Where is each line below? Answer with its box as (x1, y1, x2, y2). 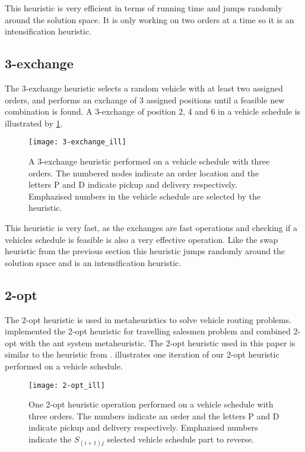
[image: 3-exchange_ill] (28, 138, 126, 147)
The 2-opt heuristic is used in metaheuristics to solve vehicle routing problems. (5, 313, 291, 325)
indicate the (28, 432, 72, 445)
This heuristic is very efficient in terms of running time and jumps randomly (5, 2, 282, 14)
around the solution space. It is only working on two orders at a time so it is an (5, 13, 294, 26)
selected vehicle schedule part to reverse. (107, 432, 254, 445)
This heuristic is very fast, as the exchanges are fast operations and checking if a (5, 221, 298, 233)
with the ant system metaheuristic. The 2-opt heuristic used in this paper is (19, 336, 296, 349)
